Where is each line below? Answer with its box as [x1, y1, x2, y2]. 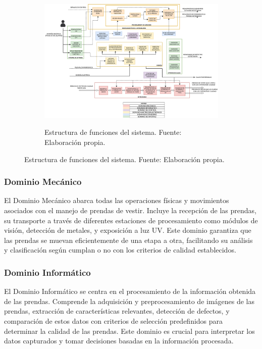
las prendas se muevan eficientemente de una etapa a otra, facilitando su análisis [4, 234, 253, 245]
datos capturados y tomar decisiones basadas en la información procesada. [4, 335, 234, 346]
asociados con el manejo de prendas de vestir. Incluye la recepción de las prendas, [4, 205, 256, 215]
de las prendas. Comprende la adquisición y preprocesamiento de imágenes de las [4, 295, 255, 306]
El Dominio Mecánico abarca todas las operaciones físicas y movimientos [4, 195, 229, 206]
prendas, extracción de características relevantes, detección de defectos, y [4, 306, 230, 316]
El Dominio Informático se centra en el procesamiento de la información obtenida [4, 286, 256, 296]
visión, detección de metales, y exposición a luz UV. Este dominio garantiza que [4, 225, 251, 235]
